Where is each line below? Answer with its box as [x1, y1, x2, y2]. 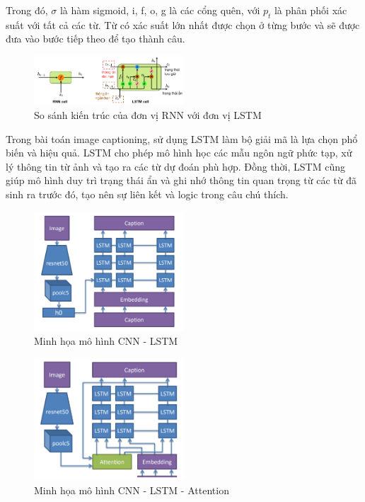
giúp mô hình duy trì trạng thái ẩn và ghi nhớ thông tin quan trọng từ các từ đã [6, 173, 357, 188]
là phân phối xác [274, 3, 347, 17]
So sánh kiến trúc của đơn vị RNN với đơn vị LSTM [34, 108, 262, 122]
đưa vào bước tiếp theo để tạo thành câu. [6, 31, 185, 46]
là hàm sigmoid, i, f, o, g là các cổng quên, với [59, 3, 260, 17]
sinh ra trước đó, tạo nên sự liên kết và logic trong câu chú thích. [6, 186, 289, 201]
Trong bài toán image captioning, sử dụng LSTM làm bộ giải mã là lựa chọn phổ [6, 131, 358, 146]
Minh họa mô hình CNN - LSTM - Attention [34, 483, 229, 498]
